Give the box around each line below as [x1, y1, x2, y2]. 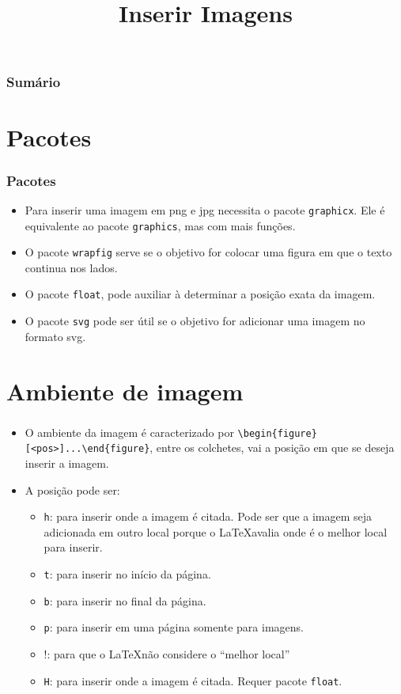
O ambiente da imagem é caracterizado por [25, 423, 234, 440]
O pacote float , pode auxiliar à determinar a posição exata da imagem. [25, 286, 376, 302]
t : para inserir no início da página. [44, 566, 211, 582]
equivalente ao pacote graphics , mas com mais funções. [25, 217, 296, 233]
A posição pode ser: [25, 481, 120, 498]
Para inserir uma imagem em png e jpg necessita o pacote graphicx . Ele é [25, 201, 385, 218]
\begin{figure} [237, 427, 317, 439]
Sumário [6, 72, 61, 92]
